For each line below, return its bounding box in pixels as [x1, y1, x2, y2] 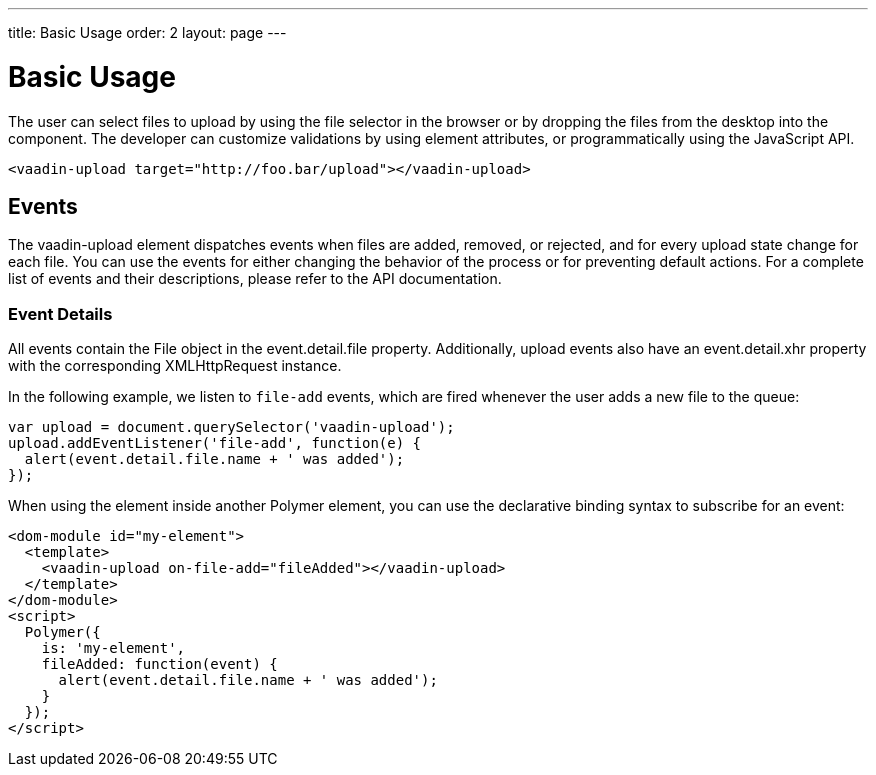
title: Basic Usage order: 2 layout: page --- [8, 24, 287, 41]
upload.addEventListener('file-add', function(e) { [8, 435, 422, 452]
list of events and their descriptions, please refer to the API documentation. [8, 270, 502, 288]
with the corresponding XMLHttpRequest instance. [8, 357, 342, 375]
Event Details [8, 303, 113, 324]
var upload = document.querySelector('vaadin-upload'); [8, 419, 455, 436]
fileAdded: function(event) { [41, 656, 278, 673]
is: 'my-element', [41, 640, 186, 657]
